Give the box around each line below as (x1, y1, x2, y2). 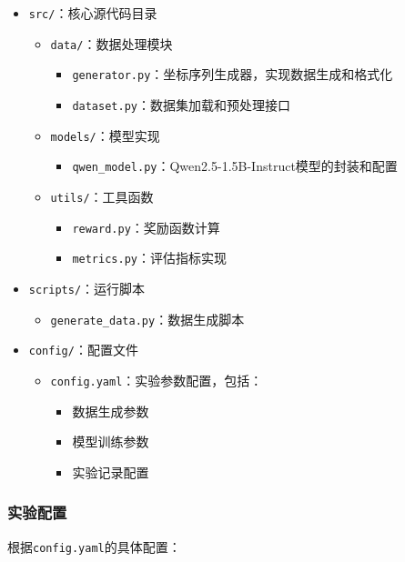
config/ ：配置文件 (28, 340, 138, 359)
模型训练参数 (72, 432, 149, 451)
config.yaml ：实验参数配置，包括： (50, 370, 263, 389)
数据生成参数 (72, 401, 149, 420)
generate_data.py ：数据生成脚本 (50, 309, 245, 328)
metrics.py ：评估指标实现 (72, 248, 227, 267)
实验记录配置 (72, 462, 149, 481)
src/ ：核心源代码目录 (28, 4, 157, 22)
